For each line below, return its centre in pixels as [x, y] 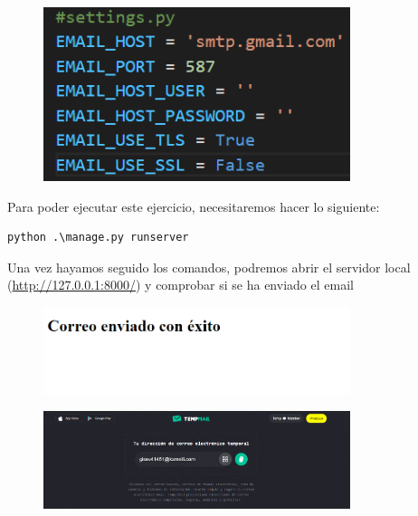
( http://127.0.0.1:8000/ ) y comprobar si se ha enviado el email [180, 285]
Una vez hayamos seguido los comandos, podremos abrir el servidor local [209, 267]
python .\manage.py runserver [98, 238]
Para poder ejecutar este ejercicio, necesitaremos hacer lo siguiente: [194, 206]
